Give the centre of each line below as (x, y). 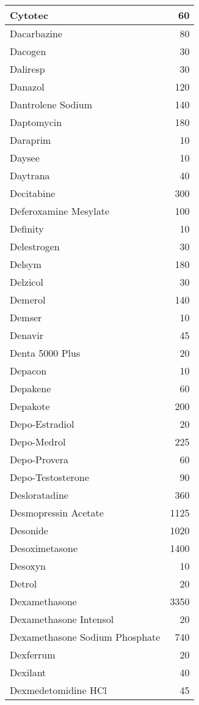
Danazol (27, 87)
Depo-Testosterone (49, 477)
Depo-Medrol (38, 442)
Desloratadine (39, 495)
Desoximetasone (44, 548)
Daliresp (27, 69)
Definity (27, 229)
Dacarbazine (36, 33)
